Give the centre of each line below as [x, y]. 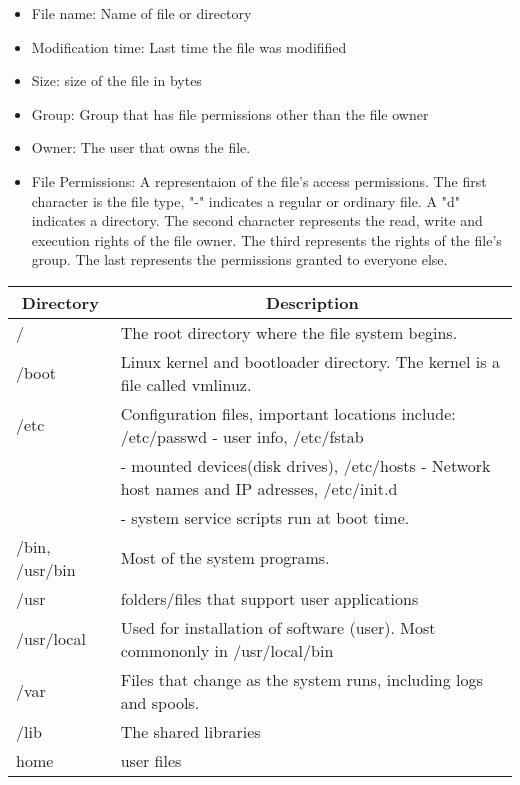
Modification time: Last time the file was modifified [189, 46]
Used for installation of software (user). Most [278, 627]
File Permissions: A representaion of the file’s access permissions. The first [259, 180]
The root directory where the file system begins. [289, 332]
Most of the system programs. [225, 558]
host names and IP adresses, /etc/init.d [259, 488]
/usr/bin [46, 569]
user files [151, 760]
